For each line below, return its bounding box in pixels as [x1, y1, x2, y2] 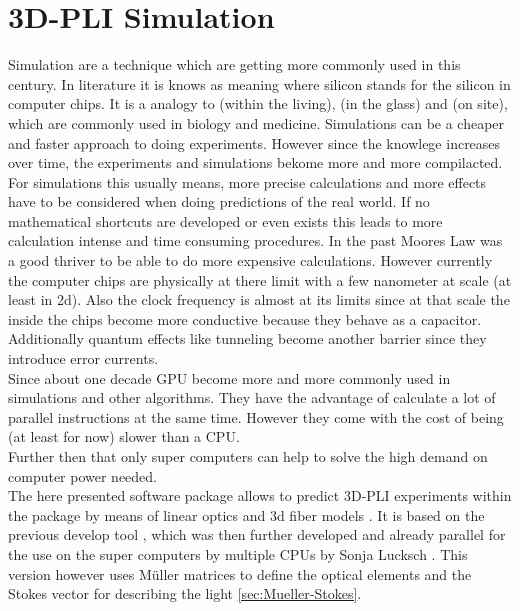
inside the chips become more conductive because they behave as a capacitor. [8, 308, 482, 329]
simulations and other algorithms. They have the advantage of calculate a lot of [8, 387, 496, 408]
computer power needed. [8, 465, 158, 486]
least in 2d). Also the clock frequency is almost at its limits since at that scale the [8, 289, 510, 310]
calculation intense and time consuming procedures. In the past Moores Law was [8, 230, 503, 251]
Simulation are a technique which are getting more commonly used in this [8, 54, 461, 75]
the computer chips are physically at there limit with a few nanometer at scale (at [8, 269, 512, 290]
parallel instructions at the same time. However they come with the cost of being [8, 406, 504, 427]
